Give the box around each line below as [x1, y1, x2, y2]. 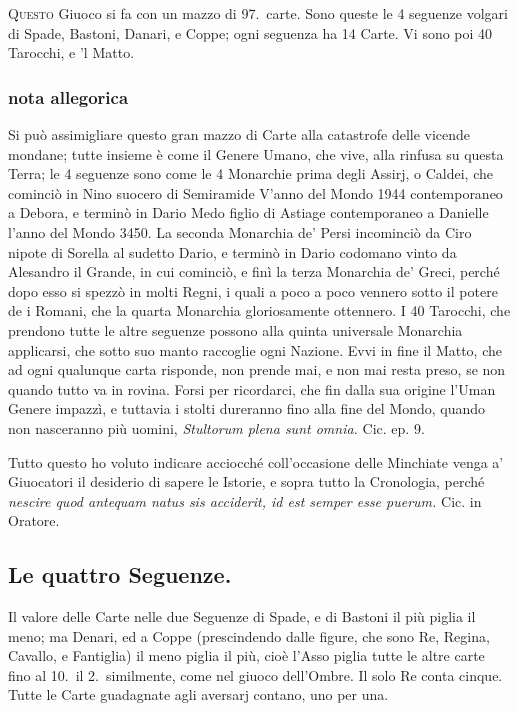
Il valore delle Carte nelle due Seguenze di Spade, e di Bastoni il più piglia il [8, 606, 476, 627]
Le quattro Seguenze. [8, 559, 232, 590]
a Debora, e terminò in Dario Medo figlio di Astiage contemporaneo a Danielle [8, 202, 489, 223]
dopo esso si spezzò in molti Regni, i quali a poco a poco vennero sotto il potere [8, 280, 498, 301]
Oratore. [8, 510, 60, 531]
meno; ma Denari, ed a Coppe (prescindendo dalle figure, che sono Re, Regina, [8, 625, 490, 646]
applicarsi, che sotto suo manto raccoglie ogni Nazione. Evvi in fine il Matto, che [8, 339, 502, 360]
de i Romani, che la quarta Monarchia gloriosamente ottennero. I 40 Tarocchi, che [8, 300, 511, 321]
